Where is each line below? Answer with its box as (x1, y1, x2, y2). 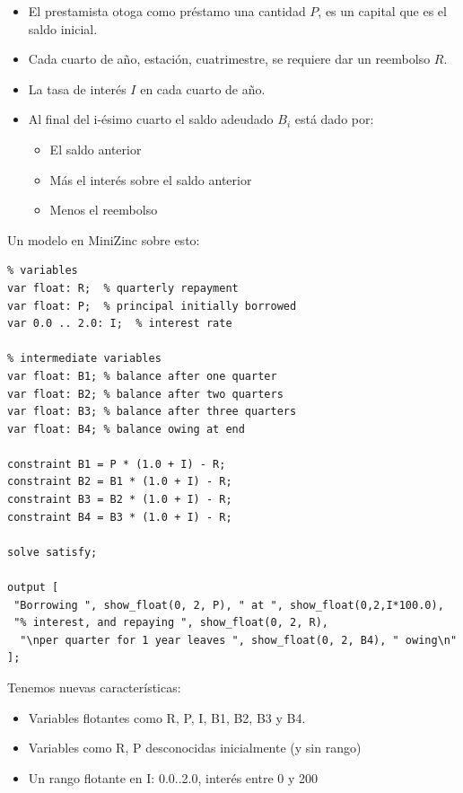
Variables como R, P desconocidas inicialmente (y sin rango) (28, 738, 362, 757)
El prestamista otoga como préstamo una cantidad (28, 2, 306, 20)
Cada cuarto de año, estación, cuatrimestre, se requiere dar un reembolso (28, 49, 431, 68)
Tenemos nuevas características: (7, 678, 181, 696)
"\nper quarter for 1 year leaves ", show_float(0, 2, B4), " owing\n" (20, 633, 458, 647)
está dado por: (294, 110, 374, 128)
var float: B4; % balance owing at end (7, 422, 245, 436)
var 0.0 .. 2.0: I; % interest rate (7, 317, 232, 330)
